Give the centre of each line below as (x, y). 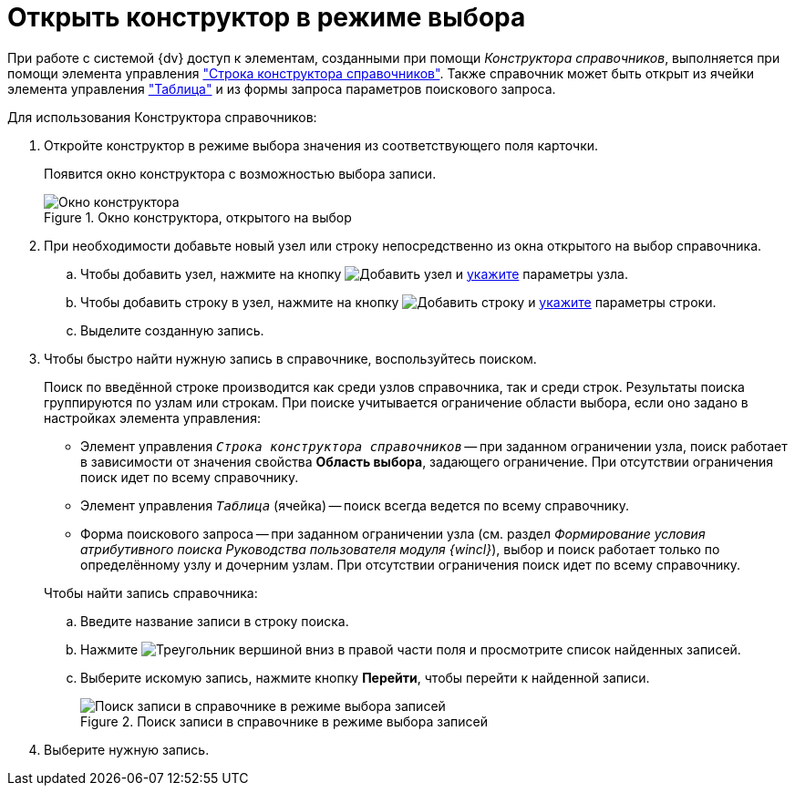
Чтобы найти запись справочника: (151, 592)
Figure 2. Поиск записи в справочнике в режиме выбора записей (284, 721)
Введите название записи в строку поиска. (215, 621)
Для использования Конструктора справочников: (162, 117)
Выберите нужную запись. (127, 749)
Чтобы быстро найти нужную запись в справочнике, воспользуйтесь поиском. (290, 358)
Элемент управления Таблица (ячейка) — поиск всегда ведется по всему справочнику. (355, 505)
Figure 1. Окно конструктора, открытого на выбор (198, 217)
